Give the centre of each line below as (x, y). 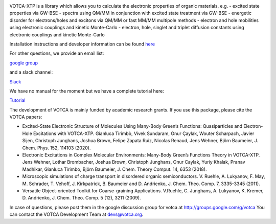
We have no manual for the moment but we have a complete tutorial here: (87, 91)
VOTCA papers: (26, 117)
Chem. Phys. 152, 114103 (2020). (56, 148)
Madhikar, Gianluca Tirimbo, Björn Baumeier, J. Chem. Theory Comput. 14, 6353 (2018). (114, 169)
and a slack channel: (31, 72)
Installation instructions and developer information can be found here (82, 44)
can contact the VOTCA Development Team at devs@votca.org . (76, 214)
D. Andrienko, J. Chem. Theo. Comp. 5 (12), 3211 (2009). (82, 198)
